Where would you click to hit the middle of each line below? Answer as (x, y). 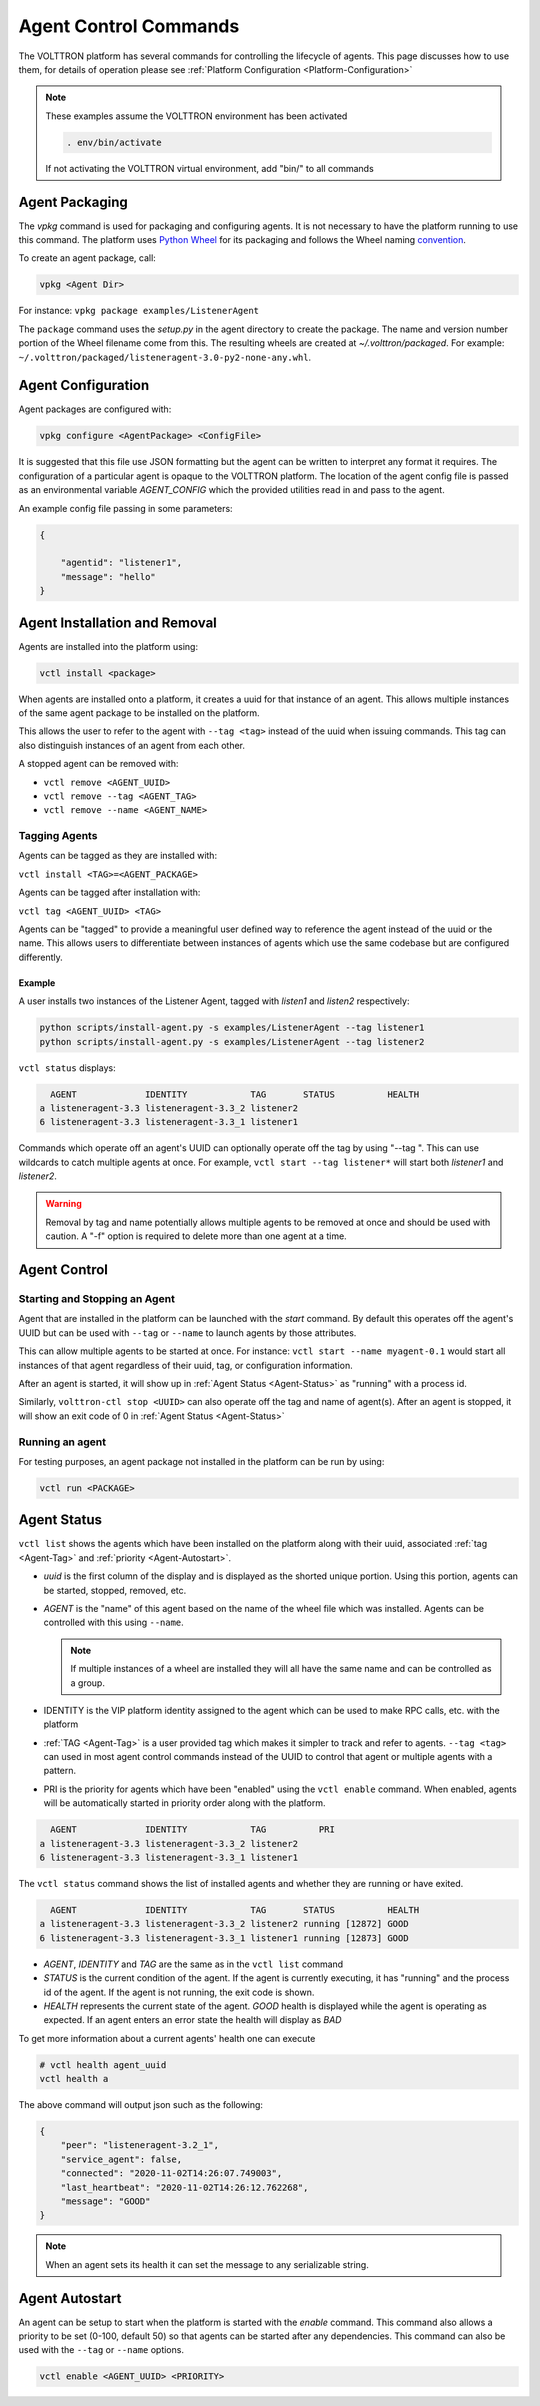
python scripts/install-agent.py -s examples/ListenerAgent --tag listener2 (232, 1041)
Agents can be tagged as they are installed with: (118, 856)
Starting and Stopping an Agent (96, 1299)
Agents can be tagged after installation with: (109, 892)
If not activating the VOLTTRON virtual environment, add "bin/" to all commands (209, 168)
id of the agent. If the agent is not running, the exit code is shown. (179, 1992)
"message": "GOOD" (105, 2201)
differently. (41, 957)
